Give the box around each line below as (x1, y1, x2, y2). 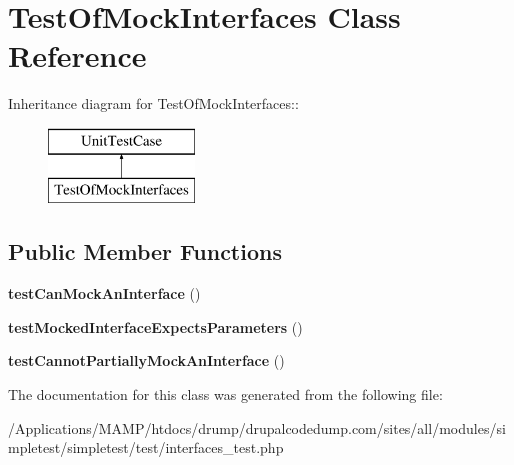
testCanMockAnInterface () (8, 283, 201, 304)
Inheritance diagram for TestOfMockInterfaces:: (8, 93, 299, 114)
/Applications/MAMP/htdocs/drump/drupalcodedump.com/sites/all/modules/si (8, 417, 506, 438)
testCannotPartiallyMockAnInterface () (8, 350, 285, 371)
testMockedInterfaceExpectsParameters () (8, 316, 303, 337)
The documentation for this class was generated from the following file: (8, 384, 443, 405)
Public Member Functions (8, 236, 282, 267)
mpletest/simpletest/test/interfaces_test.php (8, 437, 284, 458)
